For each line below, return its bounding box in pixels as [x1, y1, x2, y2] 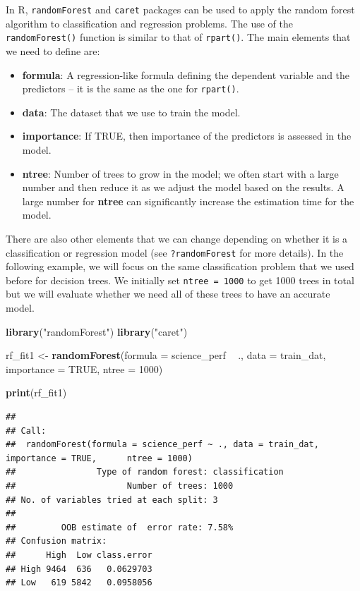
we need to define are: [6, 43, 100, 58]
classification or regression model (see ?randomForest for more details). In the [6, 245, 344, 260]
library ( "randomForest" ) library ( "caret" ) [6, 324, 188, 339]
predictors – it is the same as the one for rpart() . [22, 81, 239, 96]
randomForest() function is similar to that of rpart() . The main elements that [6, 30, 351, 44]
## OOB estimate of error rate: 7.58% [6, 522, 234, 532]
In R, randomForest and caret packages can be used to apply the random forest [6, 2, 355, 16]
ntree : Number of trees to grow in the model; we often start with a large [22, 166, 339, 181]
